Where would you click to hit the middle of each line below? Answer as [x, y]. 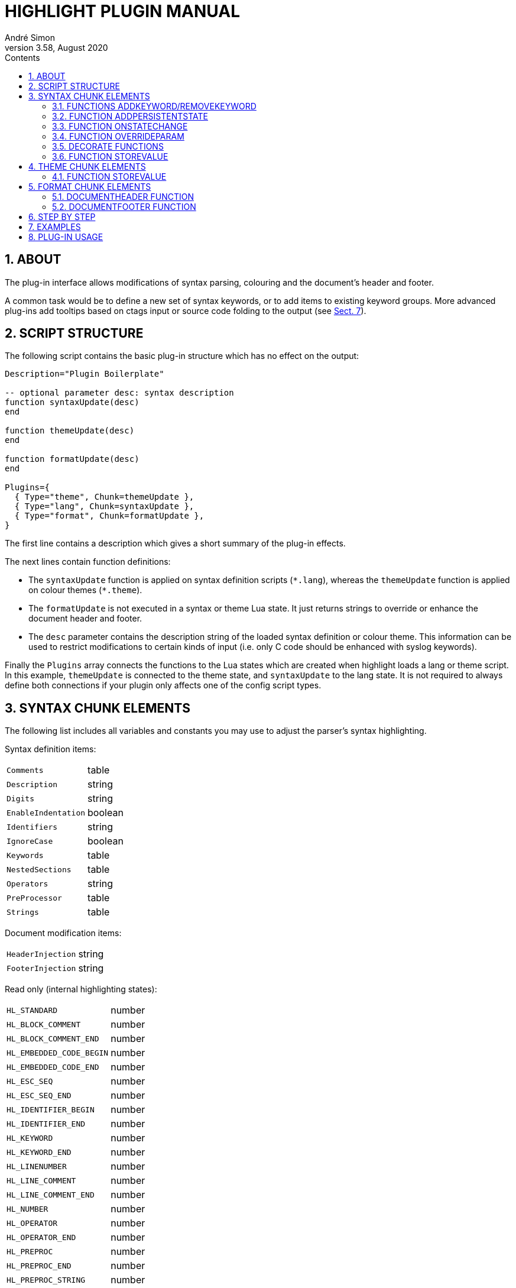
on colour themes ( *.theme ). [85, 590]
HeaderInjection [41, 954]
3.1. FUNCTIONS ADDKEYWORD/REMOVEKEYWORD [154, 106]
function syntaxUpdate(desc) [72, 402]
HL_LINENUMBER [37, 1166]
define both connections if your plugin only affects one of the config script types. [163, 685]
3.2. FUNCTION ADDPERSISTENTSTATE [130, 116]
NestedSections [39, 869]
